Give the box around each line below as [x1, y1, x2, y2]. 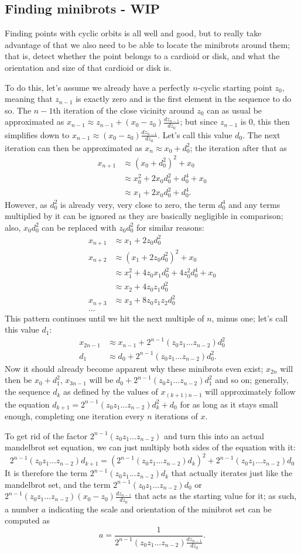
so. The [5, 104, 32, 116]
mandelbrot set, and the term [5, 478, 111, 490]
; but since [180, 115, 218, 128]
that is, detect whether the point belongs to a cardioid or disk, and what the [5, 50, 280, 62]
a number [5, 502, 39, 515]
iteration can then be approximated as [5, 141, 142, 153]
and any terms [228, 198, 281, 210]
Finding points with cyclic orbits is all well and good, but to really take [5, 27, 262, 39]
